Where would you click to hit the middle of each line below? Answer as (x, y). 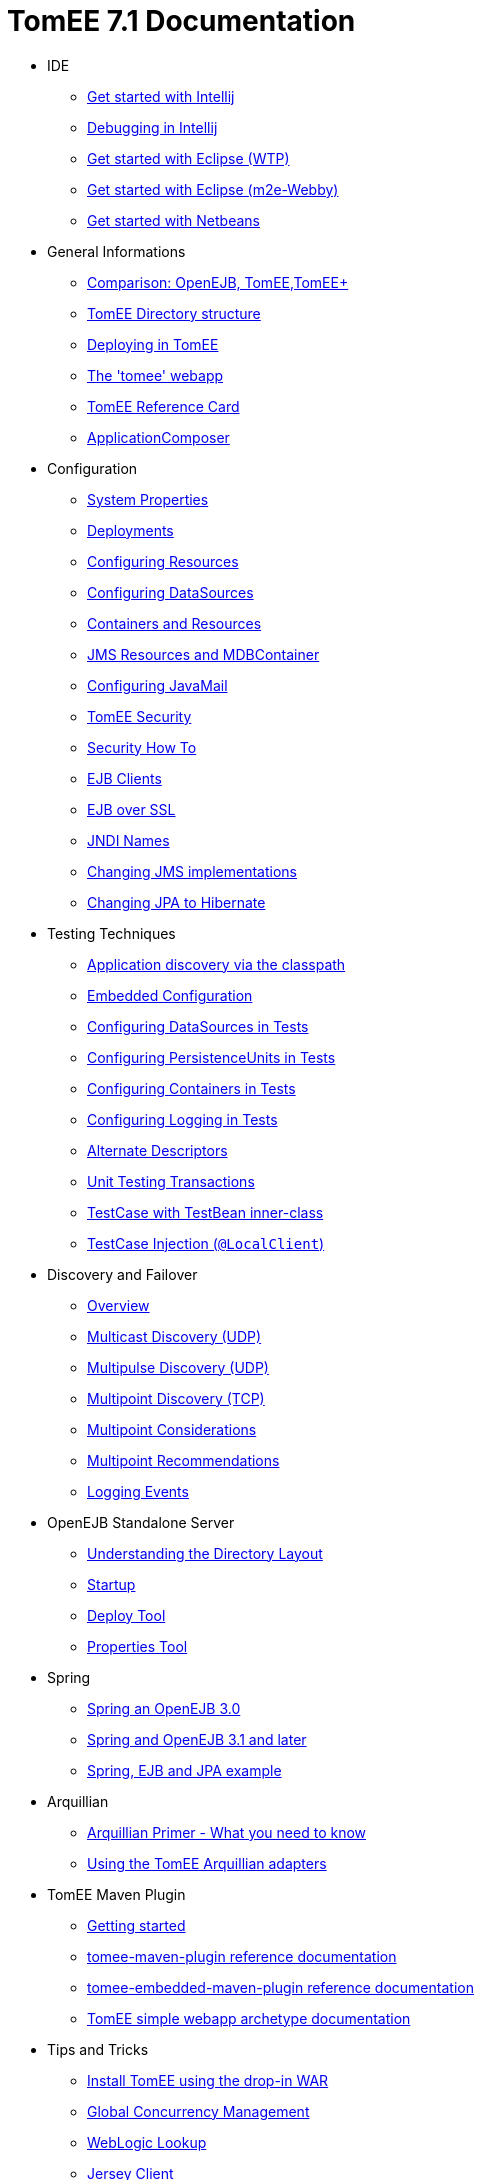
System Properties (148, 499)
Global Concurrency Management (198, 2111)
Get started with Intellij (161, 96)
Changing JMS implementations (192, 871)
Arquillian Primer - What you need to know (227, 1832)
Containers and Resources (174, 623)
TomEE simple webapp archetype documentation (249, 2018)
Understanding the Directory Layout (205, 1553)
